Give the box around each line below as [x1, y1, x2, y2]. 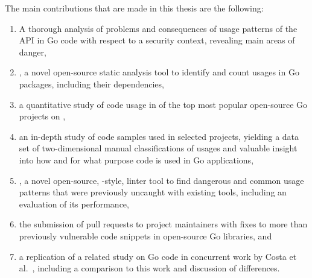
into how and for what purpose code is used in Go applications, [19, 153, 254, 166]
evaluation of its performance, [19, 197, 129, 210]
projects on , [19, 110, 66, 122]
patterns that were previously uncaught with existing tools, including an [19, 186, 287, 198]
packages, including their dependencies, [19, 77, 164, 90]
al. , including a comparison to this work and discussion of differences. [19, 262, 280, 274]
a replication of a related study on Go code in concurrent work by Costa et [19, 250, 297, 262]
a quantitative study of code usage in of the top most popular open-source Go [19, 98, 308, 110]
